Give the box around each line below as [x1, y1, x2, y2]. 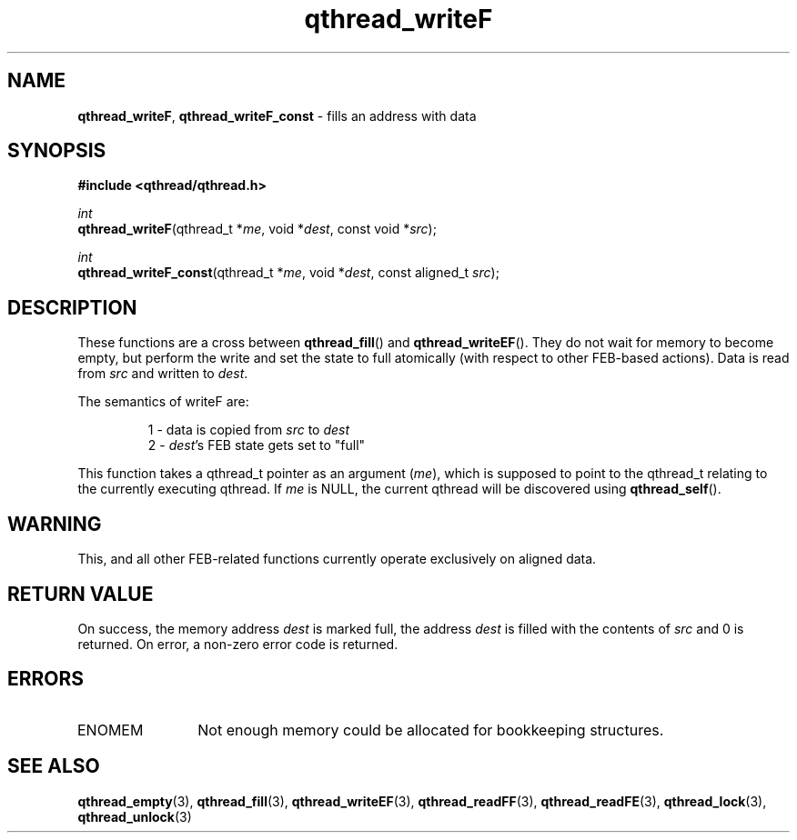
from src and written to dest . [77, 365, 248, 382]
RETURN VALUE [7, 582, 154, 605]
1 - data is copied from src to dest [147, 422, 350, 438]
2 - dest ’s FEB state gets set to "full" [147, 437, 366, 454]
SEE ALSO [7, 755, 100, 778]
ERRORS [7, 667, 85, 691]
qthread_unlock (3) [77, 808, 192, 825]
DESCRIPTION [7, 295, 137, 319]
